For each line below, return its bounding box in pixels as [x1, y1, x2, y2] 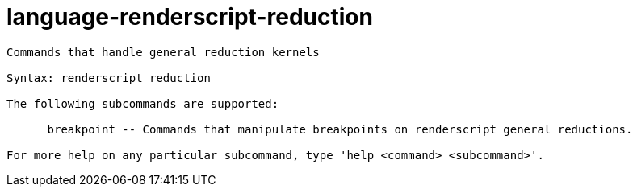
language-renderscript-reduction [6, 3, 373, 31]
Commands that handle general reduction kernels [6, 45, 320, 59]
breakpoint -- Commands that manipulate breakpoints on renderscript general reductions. [47, 122, 633, 136]
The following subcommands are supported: [6, 96, 279, 110]
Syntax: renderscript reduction [6, 71, 211, 84]
